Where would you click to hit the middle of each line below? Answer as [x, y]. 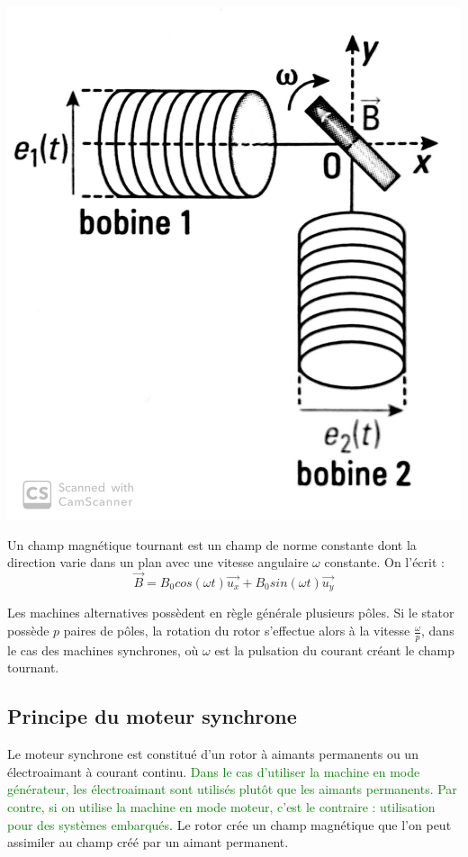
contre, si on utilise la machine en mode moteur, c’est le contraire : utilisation [221, 807]
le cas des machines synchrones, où [103, 650]
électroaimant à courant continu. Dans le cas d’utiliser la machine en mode [214, 771]
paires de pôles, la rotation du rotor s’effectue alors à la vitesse [237, 631]
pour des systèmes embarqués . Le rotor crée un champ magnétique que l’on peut [229, 824]
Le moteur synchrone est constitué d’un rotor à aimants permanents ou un [213, 754]
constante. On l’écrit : [384, 562]
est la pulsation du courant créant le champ [334, 650]
